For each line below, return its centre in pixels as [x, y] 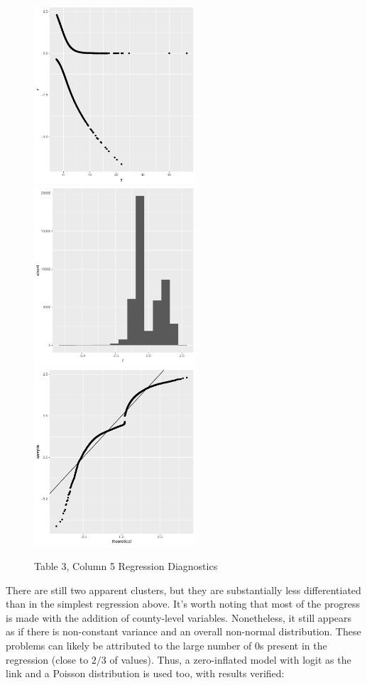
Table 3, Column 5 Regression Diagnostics [126, 565]
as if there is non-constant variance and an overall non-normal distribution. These [183, 631]
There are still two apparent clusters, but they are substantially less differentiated [183, 590]
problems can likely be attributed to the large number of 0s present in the [166, 645]
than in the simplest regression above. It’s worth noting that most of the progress [183, 604]
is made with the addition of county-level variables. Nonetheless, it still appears [179, 617]
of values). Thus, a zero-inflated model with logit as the [230, 659]
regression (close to [47, 659]
